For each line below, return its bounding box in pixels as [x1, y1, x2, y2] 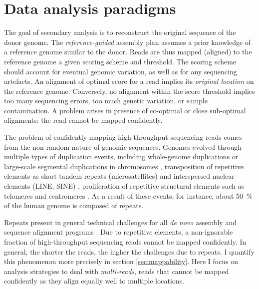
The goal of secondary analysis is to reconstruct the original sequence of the [4, 27, 236, 37]
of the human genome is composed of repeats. [4, 200, 144, 211]
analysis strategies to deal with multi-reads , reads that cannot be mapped [4, 266, 229, 276]
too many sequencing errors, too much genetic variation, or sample [4, 95, 208, 106]
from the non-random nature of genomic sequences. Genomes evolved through [4, 141, 242, 152]
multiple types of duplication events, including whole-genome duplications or [4, 151, 239, 162]
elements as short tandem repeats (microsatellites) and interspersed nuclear [4, 171, 235, 181]
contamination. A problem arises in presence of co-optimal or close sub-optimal [4, 105, 246, 115]
